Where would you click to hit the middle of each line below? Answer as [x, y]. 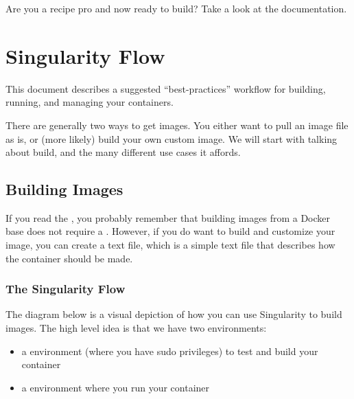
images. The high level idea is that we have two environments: [136, 328]
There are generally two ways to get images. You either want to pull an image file [177, 125]
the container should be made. [69, 258]
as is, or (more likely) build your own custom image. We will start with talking [172, 138]
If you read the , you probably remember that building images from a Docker [168, 217]
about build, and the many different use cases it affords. [123, 152]
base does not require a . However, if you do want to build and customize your [170, 231]
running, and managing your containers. [90, 102]
